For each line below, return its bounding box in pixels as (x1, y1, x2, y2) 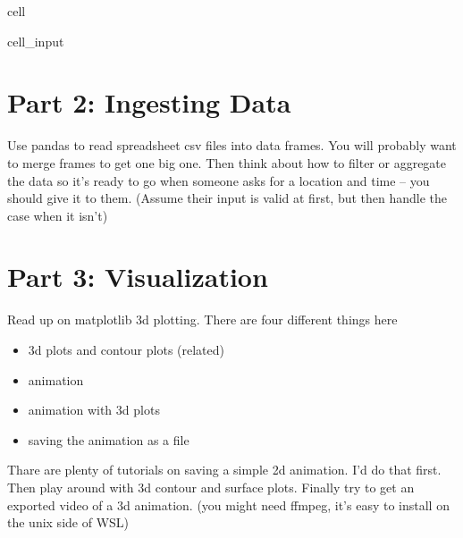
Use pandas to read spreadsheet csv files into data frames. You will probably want (7, 136, 457, 155)
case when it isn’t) (7, 206, 108, 224)
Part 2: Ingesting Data (7, 84, 291, 121)
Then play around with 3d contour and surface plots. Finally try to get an (7, 477, 415, 496)
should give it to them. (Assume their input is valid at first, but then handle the (7, 189, 448, 207)
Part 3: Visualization (7, 258, 268, 295)
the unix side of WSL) (7, 513, 130, 532)
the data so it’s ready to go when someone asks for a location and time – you (7, 171, 430, 189)
